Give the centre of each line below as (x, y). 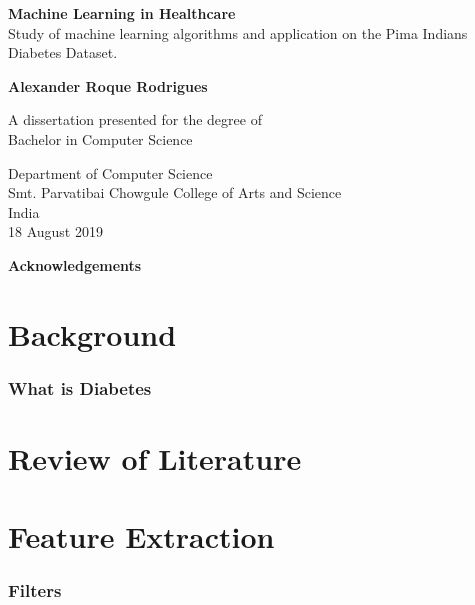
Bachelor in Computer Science (100, 138)
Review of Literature (155, 457)
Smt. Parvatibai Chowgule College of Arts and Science (175, 192)
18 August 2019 (55, 231)
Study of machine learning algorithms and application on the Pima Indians (238, 32)
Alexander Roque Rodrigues (108, 85)
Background (92, 333)
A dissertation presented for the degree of (135, 119)
